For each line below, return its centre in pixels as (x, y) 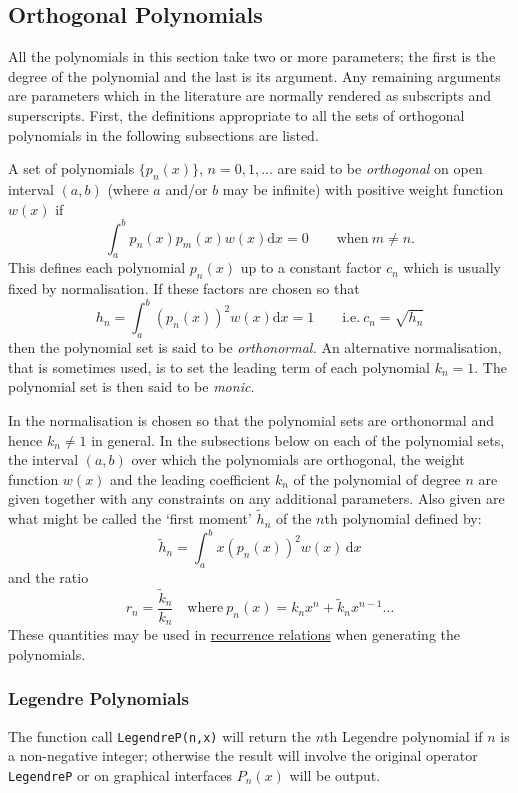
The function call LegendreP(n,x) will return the (159, 735)
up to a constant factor (311, 267)
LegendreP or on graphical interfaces (120, 774)
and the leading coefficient (190, 478)
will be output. (335, 774)
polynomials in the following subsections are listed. (163, 134)
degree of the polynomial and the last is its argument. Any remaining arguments (254, 75)
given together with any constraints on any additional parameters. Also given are (256, 498)
